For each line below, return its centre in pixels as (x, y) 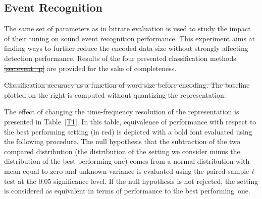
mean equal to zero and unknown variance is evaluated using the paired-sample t (129, 171)
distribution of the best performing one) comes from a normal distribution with (127, 161)
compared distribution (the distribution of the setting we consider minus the (122, 151)
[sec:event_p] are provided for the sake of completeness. (90, 68)
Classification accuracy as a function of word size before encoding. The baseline (127, 85)
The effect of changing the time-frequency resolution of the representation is (122, 112)
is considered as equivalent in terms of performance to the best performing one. (127, 191)
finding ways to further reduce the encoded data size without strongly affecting (126, 48)
